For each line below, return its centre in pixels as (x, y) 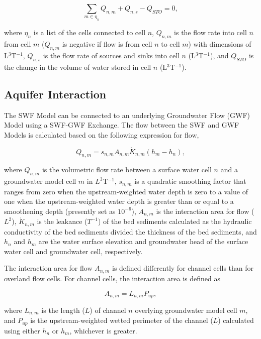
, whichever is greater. (103, 330)
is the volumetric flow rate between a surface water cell (127, 169)
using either (22, 330)
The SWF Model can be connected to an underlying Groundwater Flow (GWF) (127, 115)
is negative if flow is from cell (107, 44)
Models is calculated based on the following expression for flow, (102, 134)
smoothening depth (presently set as (60, 211)
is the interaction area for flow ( (205, 211)
